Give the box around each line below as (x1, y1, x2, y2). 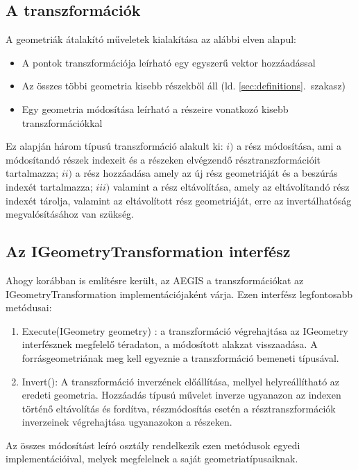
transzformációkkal (22, 115, 103, 130)
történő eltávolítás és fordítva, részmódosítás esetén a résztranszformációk (22, 401, 336, 415)
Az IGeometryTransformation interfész (6, 241, 291, 262)
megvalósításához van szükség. (6, 207, 134, 221)
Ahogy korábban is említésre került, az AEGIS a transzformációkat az (6, 272, 304, 287)
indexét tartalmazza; (6, 179, 93, 193)
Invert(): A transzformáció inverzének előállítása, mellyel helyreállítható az (22, 374, 340, 388)
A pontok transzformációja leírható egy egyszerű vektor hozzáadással (22, 55, 316, 69)
